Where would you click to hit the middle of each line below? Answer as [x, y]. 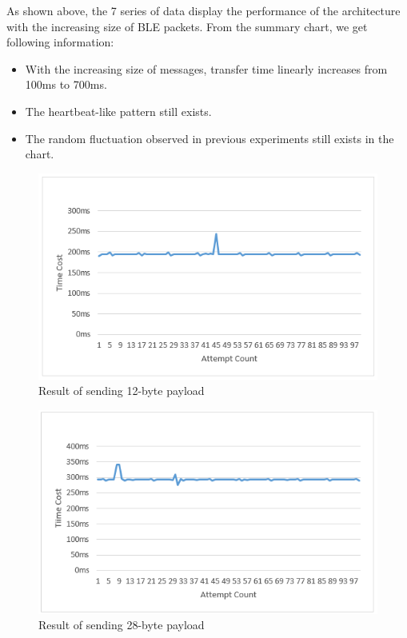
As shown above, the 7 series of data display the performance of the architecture [203, 10]
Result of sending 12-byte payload [122, 391]
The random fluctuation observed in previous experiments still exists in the [209, 138]
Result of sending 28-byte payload [122, 625]
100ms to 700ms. [66, 84]
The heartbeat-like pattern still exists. [118, 111]
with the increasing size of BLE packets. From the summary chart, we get [187, 26]
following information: [60, 42]
